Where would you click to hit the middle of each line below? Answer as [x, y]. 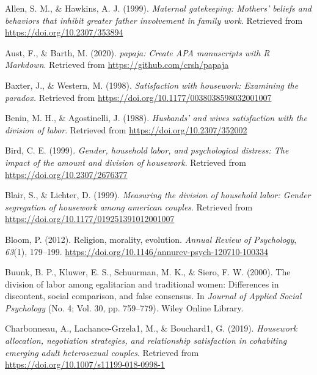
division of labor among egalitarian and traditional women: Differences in [142, 284]
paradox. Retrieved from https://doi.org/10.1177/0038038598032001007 [138, 97]
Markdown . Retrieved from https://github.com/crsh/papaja [117, 65]
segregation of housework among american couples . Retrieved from [129, 206]
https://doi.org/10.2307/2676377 [66, 174]
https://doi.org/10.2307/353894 [64, 32]
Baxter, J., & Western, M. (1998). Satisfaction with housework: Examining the [152, 85]
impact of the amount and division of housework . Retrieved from [126, 162]
